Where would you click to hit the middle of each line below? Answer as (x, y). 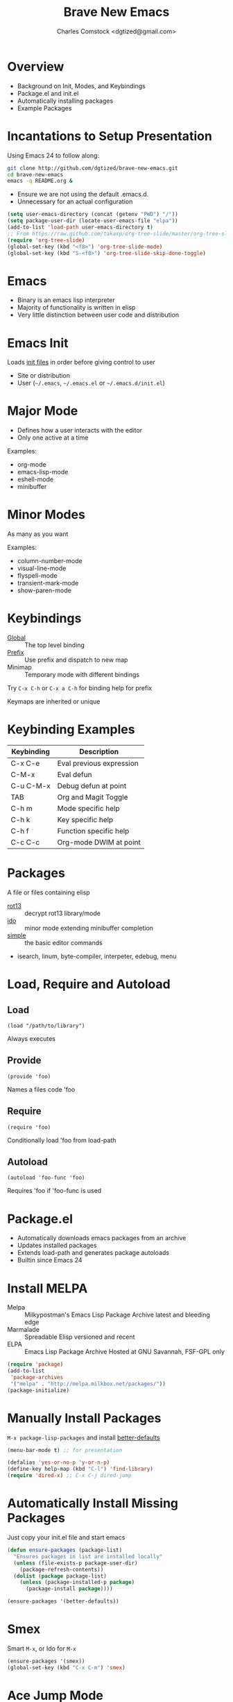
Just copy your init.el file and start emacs (66, 1537)
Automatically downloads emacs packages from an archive (102, 1238)
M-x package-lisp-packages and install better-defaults (84, 1437)
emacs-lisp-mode (43, 472)
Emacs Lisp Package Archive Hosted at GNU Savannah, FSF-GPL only (125, 1352)
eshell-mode (35, 479)
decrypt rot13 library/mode (62, 913)
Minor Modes (46, 515)
